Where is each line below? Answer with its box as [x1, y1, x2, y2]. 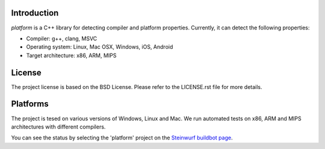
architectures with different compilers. [11, 123, 106, 130]
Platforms [11, 99, 49, 109]
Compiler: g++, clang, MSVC [26, 35, 97, 42]
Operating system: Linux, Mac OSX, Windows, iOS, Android [26, 43, 173, 50]
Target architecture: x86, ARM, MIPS [26, 52, 117, 59]
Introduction [11, 8, 59, 18]
